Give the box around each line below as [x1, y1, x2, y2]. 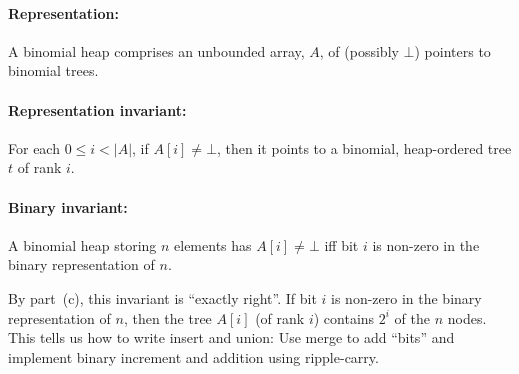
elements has [174, 234, 252, 255]
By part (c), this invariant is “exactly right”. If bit [8, 287, 317, 308]
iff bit [324, 234, 359, 255]
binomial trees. [8, 60, 99, 81]
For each [8, 137, 60, 158]
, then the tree [123, 307, 212, 328]
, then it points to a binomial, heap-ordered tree [217, 137, 512, 158]
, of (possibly [319, 40, 399, 61]
